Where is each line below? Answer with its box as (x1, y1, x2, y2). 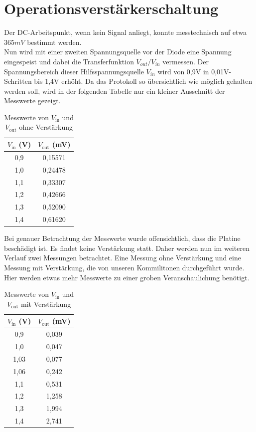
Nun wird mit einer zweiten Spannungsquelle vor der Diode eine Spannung (4, 46, 232, 57)
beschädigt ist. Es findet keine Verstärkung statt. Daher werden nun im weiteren (4, 242, 250, 253)
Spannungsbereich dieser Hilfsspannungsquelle (4, 66, 144, 76)
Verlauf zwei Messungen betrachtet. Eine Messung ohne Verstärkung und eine (4, 252, 241, 263)
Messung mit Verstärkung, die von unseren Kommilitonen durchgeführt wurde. (4, 262, 245, 272)
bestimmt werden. (27, 36, 82, 47)
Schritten (4, 76, 32, 86)
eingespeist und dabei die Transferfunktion (4, 56, 134, 66)
